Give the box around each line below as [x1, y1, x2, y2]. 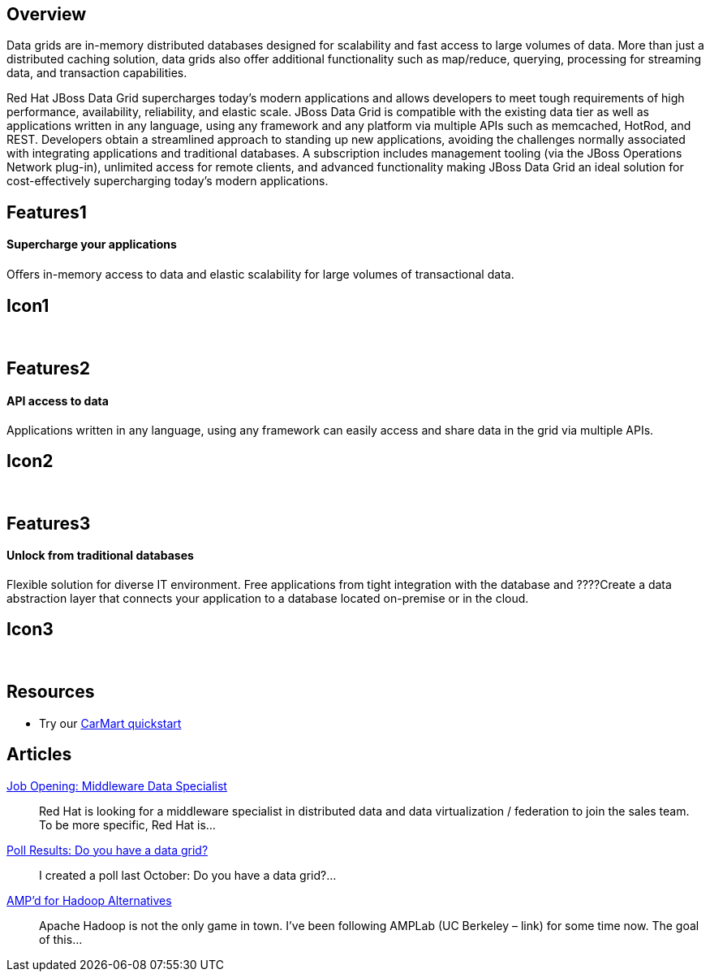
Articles [6, 744, 72, 765]
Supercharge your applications [6, 237, 177, 252]
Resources [6, 682, 95, 703]
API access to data [6, 393, 109, 408]
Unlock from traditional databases [6, 548, 194, 563]
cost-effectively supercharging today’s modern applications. [6, 174, 329, 188]
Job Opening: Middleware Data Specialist [6, 778, 227, 793]
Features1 [6, 201, 87, 223]
